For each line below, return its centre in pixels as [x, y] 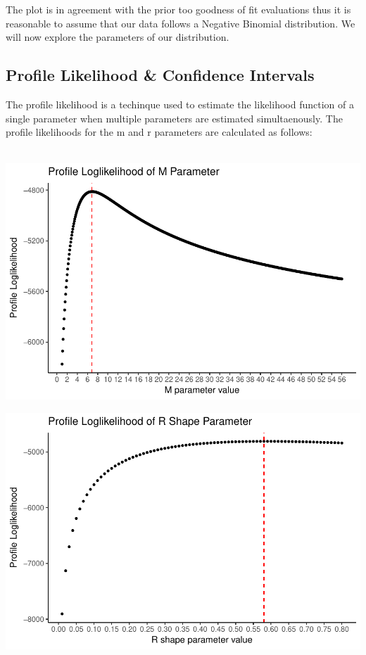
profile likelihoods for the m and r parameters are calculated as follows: [159, 132]
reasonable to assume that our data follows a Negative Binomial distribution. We [181, 23]
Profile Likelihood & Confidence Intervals [160, 75]
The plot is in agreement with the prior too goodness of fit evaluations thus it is [178, 9]
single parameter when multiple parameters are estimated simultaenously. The [174, 118]
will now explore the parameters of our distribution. [118, 37]
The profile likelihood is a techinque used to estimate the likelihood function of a [180, 104]
